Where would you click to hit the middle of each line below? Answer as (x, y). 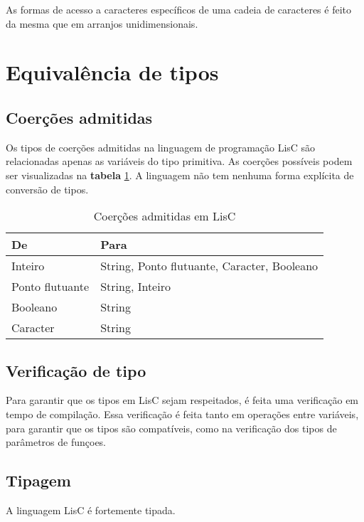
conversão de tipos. (47, 189)
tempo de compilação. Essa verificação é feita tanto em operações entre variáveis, (182, 414)
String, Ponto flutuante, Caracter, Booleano (209, 266)
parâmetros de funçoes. (56, 442)
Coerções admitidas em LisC (165, 216)
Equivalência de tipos (112, 72)
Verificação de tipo (76, 370)
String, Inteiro (135, 287)
